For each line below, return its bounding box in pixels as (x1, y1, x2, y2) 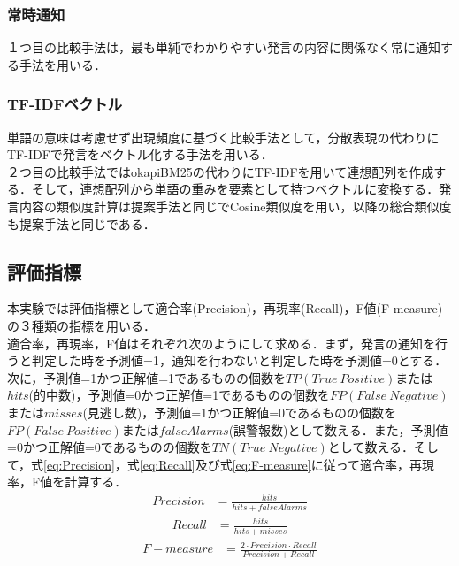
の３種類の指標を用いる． (7, 316, 156, 334)
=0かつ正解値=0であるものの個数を (7, 438, 212, 456)
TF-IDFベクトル (7, 93, 123, 115)
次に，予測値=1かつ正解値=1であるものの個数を (7, 368, 286, 386)
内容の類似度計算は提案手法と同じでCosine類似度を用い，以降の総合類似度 (19, 197, 452, 215)
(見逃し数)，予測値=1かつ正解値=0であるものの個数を (82, 402, 396, 421)
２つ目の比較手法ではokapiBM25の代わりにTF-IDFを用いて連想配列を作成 (7, 162, 434, 180)
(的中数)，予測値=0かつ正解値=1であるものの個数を (28, 386, 331, 404)
